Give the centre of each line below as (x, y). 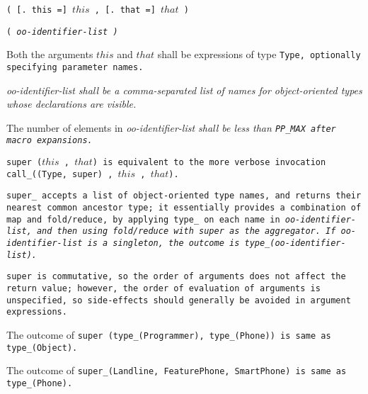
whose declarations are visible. (71, 104)
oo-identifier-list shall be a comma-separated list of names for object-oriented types (184, 90)
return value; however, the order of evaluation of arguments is (163, 289)
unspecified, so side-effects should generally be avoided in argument (179, 300)
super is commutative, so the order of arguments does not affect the (176, 277)
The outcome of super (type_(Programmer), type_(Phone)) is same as (169, 334)
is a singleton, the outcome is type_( (181, 243)
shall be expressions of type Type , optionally (259, 54)
